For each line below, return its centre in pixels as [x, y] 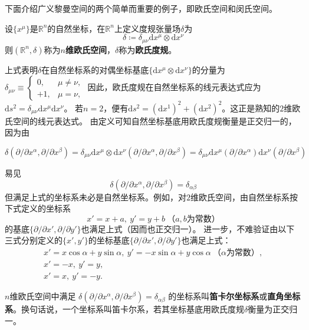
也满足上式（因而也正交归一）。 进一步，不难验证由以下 [188, 228]
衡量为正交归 [273, 309]
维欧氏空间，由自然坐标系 [240, 197]
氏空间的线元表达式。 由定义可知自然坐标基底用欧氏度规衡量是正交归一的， [151, 121]
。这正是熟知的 [251, 108]
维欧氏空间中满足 [43, 296]
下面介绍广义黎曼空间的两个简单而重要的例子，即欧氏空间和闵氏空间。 [141, 8]
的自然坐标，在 [76, 28]
